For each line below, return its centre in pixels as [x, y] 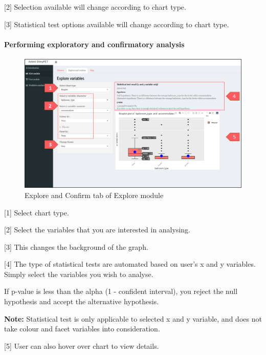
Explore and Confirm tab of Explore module [94, 195]
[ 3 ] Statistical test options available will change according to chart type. [117, 24]
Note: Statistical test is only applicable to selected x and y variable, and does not [133, 318]
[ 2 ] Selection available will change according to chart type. [95, 7]
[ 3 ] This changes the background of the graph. [76, 246]
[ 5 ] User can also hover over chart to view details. [82, 346]
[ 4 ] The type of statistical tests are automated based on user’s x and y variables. [130, 264]
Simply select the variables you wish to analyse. [79, 274]
